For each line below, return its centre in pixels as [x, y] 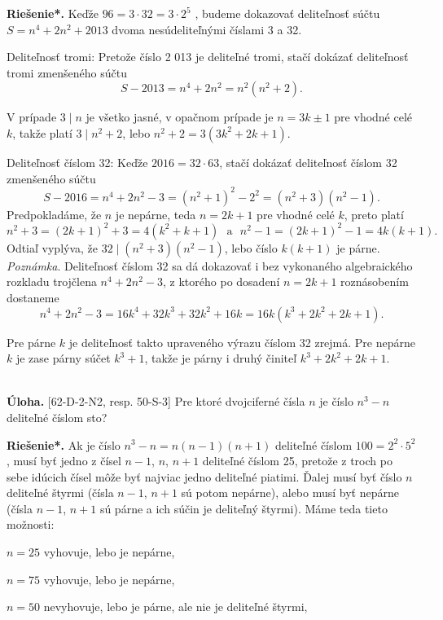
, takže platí [42, 132]
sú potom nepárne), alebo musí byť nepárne [290, 492]
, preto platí [374, 214]
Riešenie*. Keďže [53, 13]
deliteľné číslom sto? [57, 417]
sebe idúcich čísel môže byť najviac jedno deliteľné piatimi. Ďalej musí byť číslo [204, 476]
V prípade [32, 117]
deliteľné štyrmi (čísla [60, 492]
